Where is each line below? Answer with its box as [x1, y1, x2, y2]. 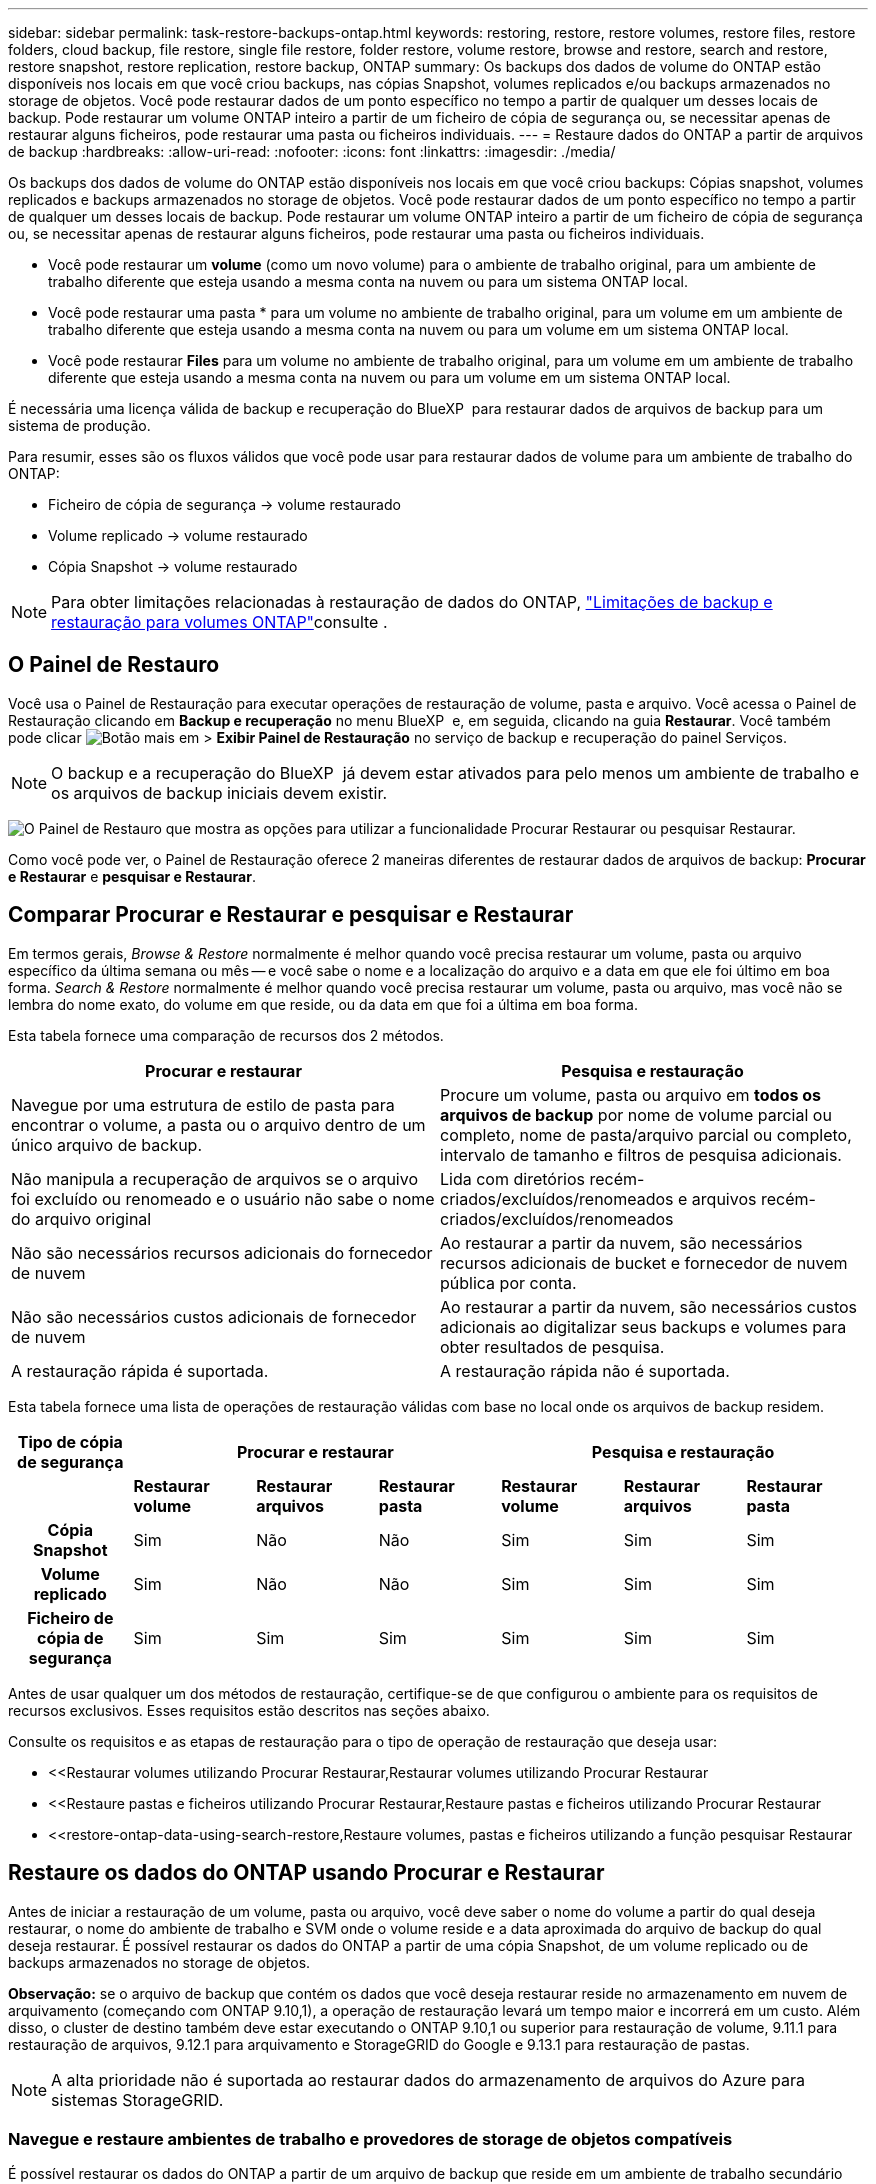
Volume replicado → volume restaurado [48, 527, 308, 544]
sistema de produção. [8, 417, 151, 434]
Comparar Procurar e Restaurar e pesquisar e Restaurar [8, 902, 574, 928]
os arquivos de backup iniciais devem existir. [51, 782, 388, 803]
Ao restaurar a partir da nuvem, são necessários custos [440, 1296, 858, 1317]
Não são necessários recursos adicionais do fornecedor [11, 1242, 433, 1263]
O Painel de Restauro [8, 652, 220, 678]
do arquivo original [11, 1208, 152, 1229]
